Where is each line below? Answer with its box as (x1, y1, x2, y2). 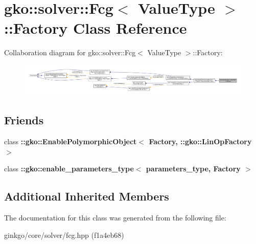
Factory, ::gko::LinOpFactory (149, 136, 252, 146)
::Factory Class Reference (4, 17, 187, 38)
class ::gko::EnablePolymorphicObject (4, 136, 137, 146)
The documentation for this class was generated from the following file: (4, 212, 226, 223)
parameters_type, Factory (146, 163, 241, 174)
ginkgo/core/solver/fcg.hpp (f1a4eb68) (4, 229, 124, 240)
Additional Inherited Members (4, 188, 169, 204)
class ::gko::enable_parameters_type (4, 163, 134, 174)
